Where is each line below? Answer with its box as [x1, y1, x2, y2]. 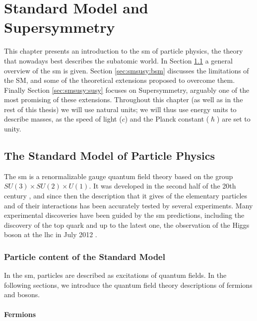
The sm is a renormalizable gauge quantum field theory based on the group [4, 171, 233, 181]
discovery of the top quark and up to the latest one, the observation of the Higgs [4, 219, 250, 230]
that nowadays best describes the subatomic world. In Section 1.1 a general [4, 55, 233, 65]
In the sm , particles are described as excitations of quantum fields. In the [4, 270, 227, 280]
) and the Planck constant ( [125, 114, 209, 124]
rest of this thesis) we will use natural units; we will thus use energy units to [4, 104, 237, 114]
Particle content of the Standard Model [4, 250, 165, 262]
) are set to [217, 114, 251, 124]
